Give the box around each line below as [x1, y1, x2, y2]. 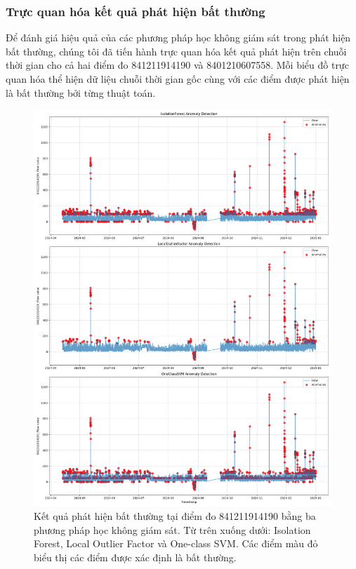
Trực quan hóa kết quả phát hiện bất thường [6, 2, 265, 20]
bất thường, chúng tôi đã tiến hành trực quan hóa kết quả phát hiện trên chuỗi [6, 43, 347, 58]
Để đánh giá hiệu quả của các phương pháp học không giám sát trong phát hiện [6, 30, 351, 45]
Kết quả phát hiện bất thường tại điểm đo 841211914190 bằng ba [34, 509, 316, 523]
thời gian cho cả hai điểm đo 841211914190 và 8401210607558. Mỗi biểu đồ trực [6, 58, 349, 72]
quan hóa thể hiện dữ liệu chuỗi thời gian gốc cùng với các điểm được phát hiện [6, 72, 350, 86]
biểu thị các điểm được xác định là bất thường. [34, 549, 237, 564]
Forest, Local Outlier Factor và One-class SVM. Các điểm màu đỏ [34, 536, 318, 551]
